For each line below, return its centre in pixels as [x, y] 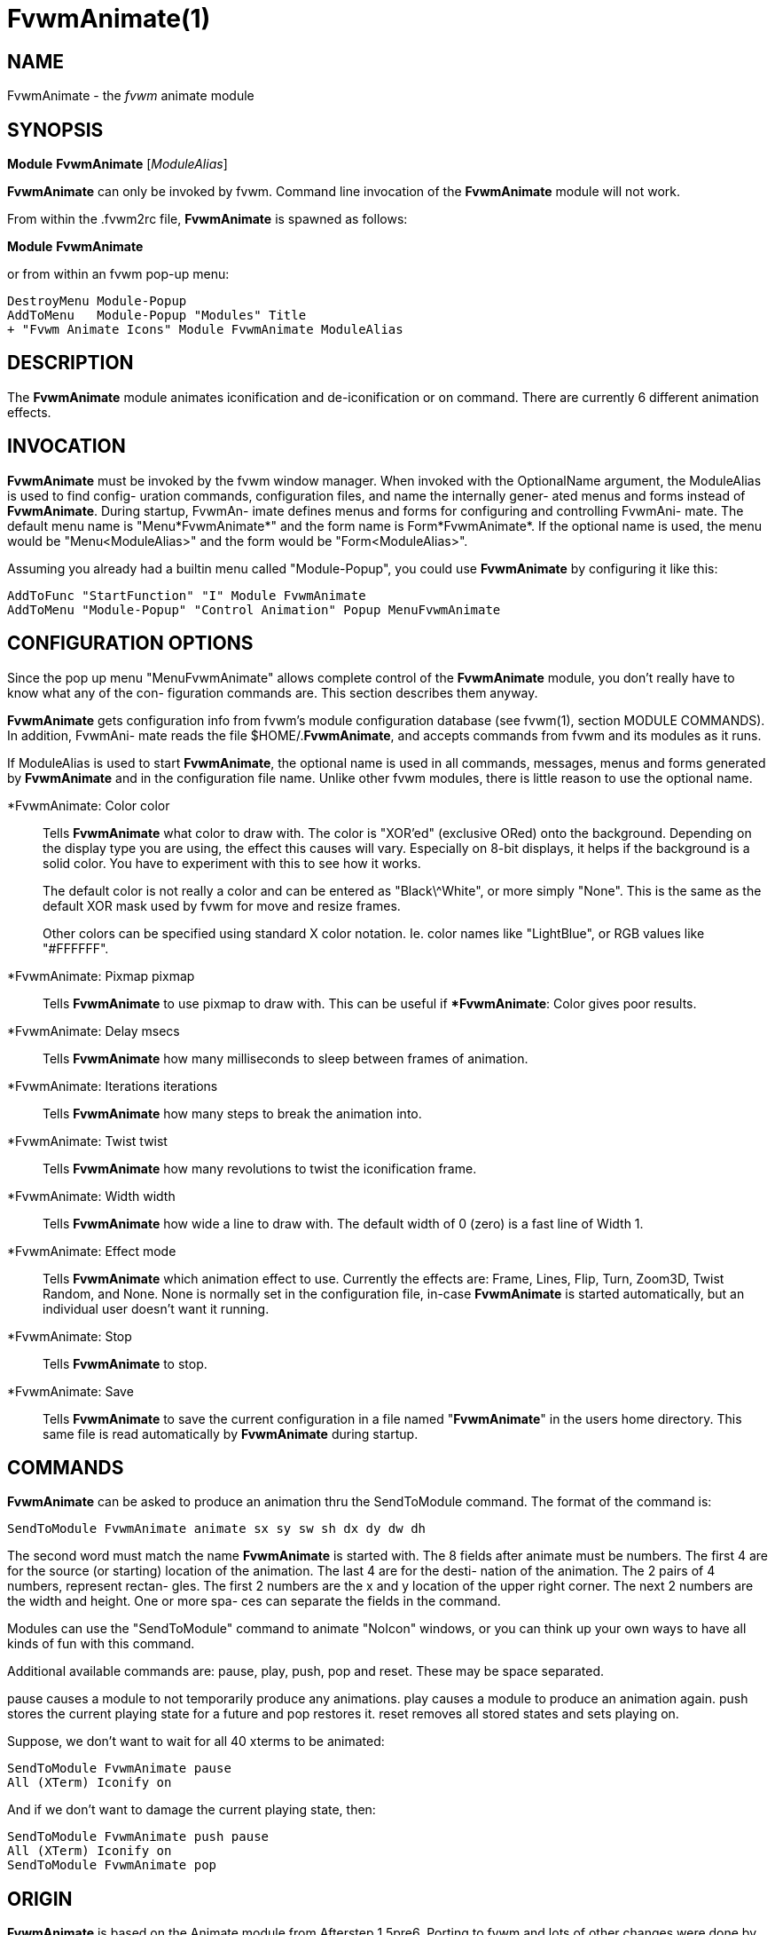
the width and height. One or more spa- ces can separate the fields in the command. [254, 1601]
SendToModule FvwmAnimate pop [112, 1865]
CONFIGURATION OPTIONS [130, 644]
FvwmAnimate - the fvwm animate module [131, 96]
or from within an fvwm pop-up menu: [118, 274]
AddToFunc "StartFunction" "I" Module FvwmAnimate [187, 595]
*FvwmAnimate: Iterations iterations [113, 1086]
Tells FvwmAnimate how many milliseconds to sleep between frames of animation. [286, 1058]
